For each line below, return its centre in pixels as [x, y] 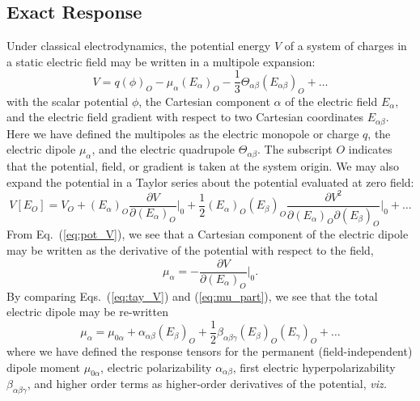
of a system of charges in [346, 46]
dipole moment [43, 367]
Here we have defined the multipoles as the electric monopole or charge [183, 133]
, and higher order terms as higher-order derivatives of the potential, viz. [207, 384]
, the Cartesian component [204, 101]
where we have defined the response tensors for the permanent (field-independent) [210, 350]
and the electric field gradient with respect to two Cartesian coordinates [185, 117]
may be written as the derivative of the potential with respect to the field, [190, 250]
